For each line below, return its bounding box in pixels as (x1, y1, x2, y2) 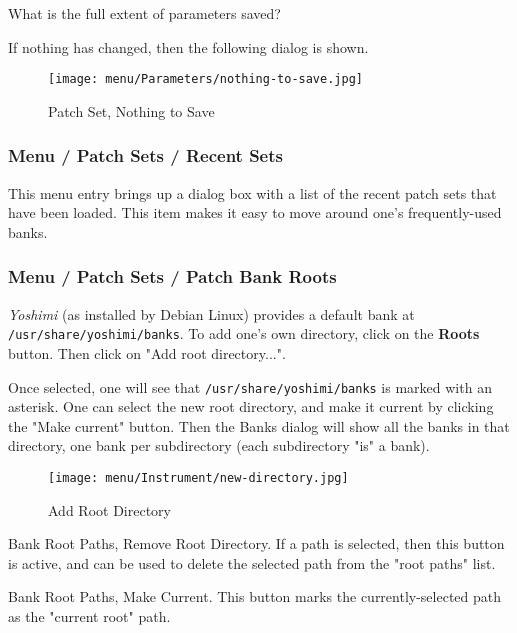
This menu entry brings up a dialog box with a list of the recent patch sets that (8, 182, 497, 203)
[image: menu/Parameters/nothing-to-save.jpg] (48, 72, 363, 87)
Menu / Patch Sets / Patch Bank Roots (8, 264, 337, 289)
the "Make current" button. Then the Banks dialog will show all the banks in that (8, 415, 510, 436)
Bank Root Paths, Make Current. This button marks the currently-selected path (8, 586, 502, 607)
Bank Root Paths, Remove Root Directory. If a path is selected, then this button (8, 533, 505, 554)
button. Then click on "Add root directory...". (8, 342, 286, 363)
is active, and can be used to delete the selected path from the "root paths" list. (8, 552, 496, 573)
